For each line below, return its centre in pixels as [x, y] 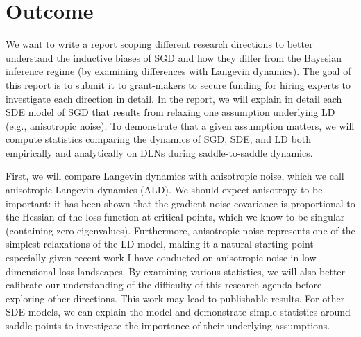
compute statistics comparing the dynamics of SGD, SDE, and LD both [159, 139]
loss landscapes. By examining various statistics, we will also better [202, 271]
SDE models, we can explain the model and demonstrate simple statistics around [178, 312]
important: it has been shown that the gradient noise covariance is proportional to [180, 203]
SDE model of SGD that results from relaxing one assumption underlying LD [170, 112]
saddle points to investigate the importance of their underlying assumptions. [168, 325]
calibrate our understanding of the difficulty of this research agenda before [164, 285]
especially [26, 258]
